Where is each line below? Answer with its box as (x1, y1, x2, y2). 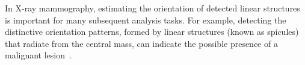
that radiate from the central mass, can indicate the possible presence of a (5, 37, 278, 49)
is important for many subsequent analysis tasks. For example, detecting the (5, 13, 286, 26)
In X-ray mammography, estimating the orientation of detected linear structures (5, 2, 300, 14)
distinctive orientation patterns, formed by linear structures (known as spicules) (5, 25, 299, 38)
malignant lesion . (5, 49, 72, 61)
